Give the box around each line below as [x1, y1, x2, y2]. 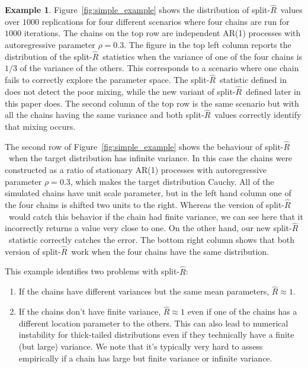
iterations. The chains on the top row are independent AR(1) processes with [24, 27, 301, 39]
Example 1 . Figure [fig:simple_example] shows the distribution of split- [5, 4, 271, 16]
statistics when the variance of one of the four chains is [102, 50, 303, 62]
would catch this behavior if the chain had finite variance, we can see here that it [8, 210, 303, 222]
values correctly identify [214, 108, 301, 121]
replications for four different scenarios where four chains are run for [41, 15, 290, 27]
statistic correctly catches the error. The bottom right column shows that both [8, 233, 295, 246]
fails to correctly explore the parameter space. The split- [5, 73, 210, 86]
